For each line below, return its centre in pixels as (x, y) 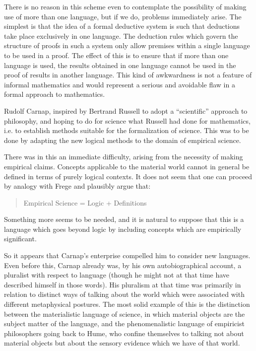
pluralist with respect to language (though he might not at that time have (117, 275)
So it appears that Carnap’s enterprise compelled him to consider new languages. (127, 255)
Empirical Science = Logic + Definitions (85, 202)
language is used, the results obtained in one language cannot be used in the (120, 65)
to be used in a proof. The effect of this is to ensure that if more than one (116, 55)
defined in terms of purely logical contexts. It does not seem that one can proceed (128, 176)
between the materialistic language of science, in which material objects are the (125, 314)
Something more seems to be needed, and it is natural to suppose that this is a (124, 219)
